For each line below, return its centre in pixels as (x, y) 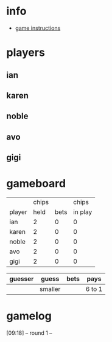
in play (82, 212)
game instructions (38, 28)
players (26, 53)
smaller (50, 289)
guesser (22, 279)
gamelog (29, 316)
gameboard (36, 184)
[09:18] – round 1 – (30, 333)
